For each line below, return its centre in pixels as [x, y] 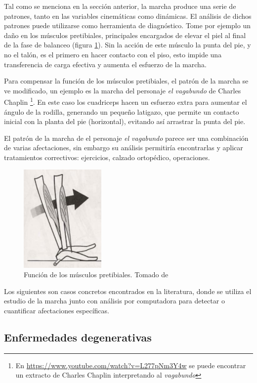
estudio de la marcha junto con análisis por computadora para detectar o [114, 301]
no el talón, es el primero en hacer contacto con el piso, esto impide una [113, 54]
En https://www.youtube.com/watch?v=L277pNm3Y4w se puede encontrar [131, 365]
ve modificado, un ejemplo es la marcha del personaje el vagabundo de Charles [123, 90]
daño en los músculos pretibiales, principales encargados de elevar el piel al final [125, 35]
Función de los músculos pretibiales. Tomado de [96, 275]
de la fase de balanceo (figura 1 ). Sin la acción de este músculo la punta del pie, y [128, 45]
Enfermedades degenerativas [78, 337]
